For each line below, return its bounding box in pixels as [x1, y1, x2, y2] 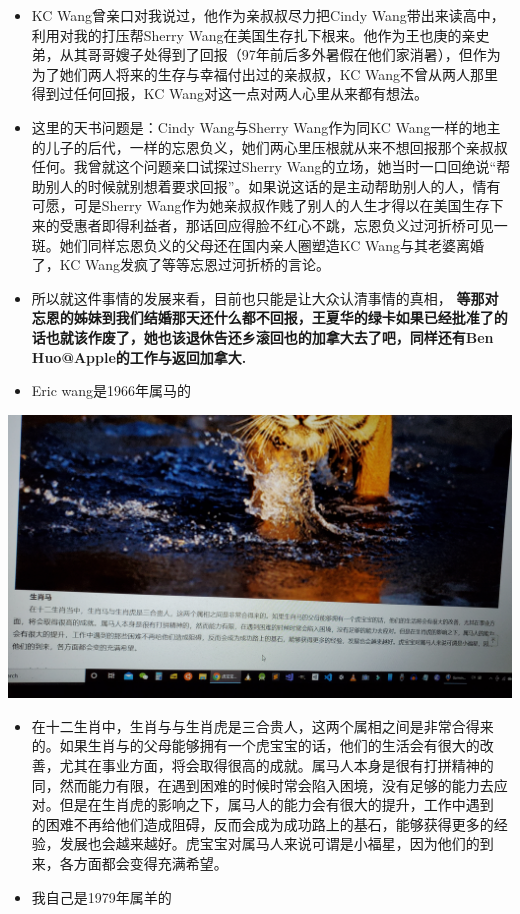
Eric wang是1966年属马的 [31, 380, 192, 401]
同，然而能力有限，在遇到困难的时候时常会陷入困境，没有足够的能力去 [31, 774, 494, 795]
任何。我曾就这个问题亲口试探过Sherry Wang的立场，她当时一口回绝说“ [31, 156, 497, 177]
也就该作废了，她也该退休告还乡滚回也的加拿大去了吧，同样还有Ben [45, 326, 494, 347]
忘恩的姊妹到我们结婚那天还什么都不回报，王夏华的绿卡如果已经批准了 [31, 307, 494, 328]
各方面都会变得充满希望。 [59, 852, 228, 873]
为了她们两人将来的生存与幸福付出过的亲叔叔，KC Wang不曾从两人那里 [31, 63, 499, 84]
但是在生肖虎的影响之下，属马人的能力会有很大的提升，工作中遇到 [59, 794, 494, 815]
